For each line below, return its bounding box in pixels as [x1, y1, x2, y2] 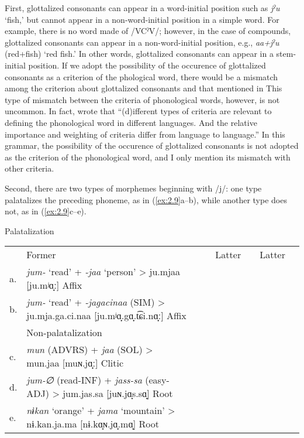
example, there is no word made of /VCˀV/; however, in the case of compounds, [5, 25, 291, 37]
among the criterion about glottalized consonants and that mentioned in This [5, 82, 282, 94]
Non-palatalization [26, 326, 102, 340]
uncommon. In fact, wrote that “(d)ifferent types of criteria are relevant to [5, 105, 272, 117]
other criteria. [5, 162, 54, 174]
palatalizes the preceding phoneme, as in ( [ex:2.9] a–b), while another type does [5, 193, 287, 206]
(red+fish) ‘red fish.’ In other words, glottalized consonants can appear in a [5, 47, 274, 60]
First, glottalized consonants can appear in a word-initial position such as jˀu [5, 2, 280, 13]
